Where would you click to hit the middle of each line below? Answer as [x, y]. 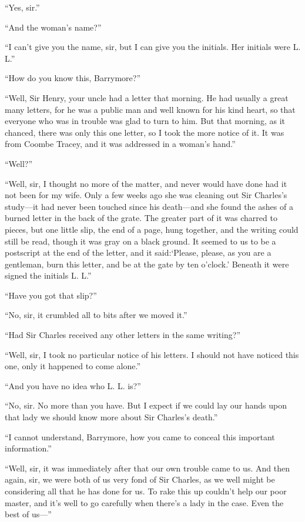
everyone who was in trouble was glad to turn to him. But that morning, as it [145, 121]
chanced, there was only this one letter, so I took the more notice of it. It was [145, 132]
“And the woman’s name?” [53, 27]
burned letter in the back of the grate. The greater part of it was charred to [141, 218]
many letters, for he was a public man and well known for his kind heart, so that [150, 109]
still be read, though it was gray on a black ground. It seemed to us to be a [140, 241]
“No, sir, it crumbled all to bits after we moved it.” [96, 315]
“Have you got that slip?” [51, 295]
